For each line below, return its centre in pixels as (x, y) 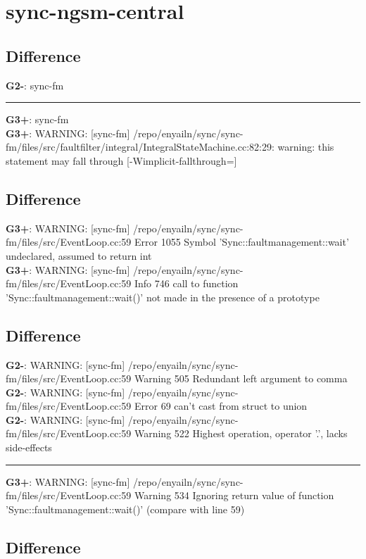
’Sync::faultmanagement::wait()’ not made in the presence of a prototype (163, 297)
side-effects (29, 447)
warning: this (306, 147)
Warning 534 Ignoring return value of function (234, 495)
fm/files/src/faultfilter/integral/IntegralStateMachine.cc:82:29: (140, 147)
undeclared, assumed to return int (79, 255)
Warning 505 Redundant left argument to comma (241, 378)
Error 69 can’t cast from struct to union (221, 406)
